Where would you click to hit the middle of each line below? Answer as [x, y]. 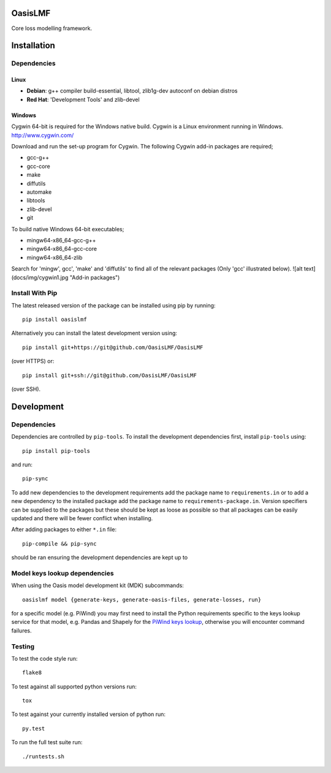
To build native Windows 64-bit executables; [68, 229]
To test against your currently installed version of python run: [88, 714]
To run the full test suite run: [47, 742]
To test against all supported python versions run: [74, 686]
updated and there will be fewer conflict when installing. [82, 518]
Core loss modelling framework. [51, 28]
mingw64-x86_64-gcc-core [62, 249]
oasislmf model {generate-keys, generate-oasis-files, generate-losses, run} [142, 599]
